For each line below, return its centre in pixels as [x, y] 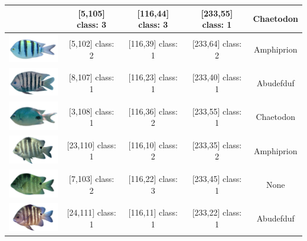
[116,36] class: [153, 111]
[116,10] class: [153, 144]
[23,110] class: [92, 144]
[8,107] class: [92, 77]
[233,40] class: [217, 77]
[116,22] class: [153, 178]
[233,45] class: [217, 178]
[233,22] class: [217, 212]
